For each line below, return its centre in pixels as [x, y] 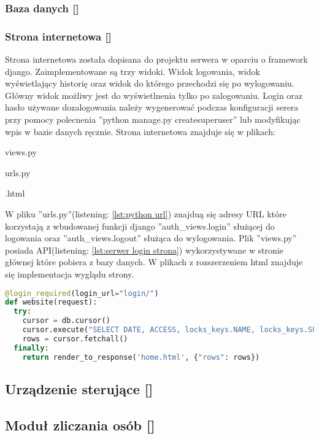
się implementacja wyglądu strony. [70, 274]
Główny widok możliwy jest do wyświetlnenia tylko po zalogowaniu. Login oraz [154, 95]
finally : [31, 348]
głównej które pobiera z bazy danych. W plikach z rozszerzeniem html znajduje [154, 262]
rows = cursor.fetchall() [75, 339]
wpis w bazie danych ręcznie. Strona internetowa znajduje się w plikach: [140, 131]
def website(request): [51, 302]
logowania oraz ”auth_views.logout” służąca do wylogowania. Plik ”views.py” [151, 238]
